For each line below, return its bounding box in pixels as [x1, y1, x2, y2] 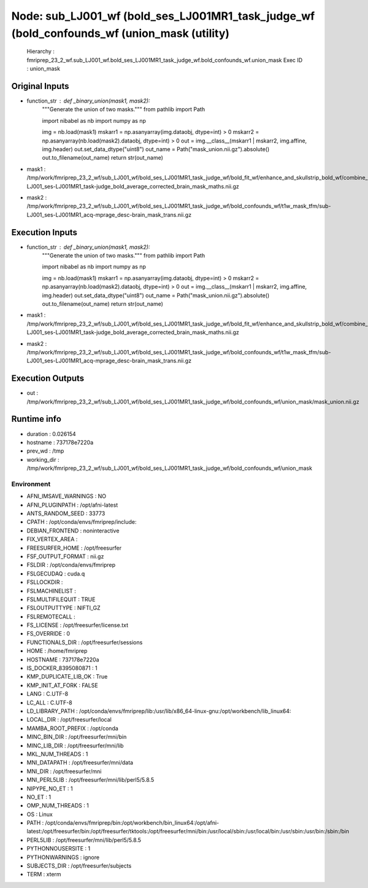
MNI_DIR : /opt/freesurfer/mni [26, 768, 102, 775]
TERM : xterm [26, 871, 61, 878]
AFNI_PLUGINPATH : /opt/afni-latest [26, 501, 118, 508]
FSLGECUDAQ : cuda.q [26, 570, 85, 577]
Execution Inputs [11, 227, 78, 238]
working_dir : [26, 456, 59, 463]
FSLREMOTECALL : [26, 613, 76, 620]
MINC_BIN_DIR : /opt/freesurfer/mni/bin [26, 733, 127, 741]
